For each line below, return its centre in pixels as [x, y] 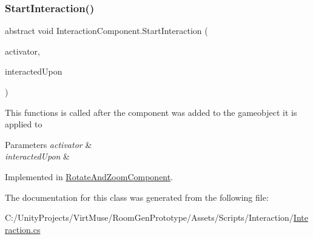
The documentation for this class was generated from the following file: [137, 197]
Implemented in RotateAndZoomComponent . [89, 176]
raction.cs [23, 229]
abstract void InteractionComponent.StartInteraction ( [106, 31]
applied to [24, 124]
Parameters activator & [49, 144]
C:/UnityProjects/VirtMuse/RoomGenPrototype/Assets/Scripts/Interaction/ [149, 217]
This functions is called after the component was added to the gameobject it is [151, 112]
